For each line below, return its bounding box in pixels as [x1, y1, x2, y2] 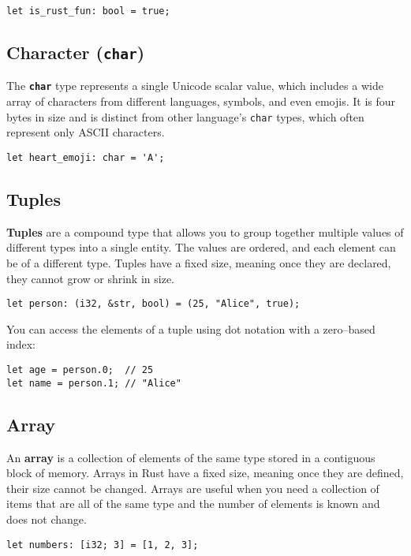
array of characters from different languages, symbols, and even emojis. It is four [6, 93, 396, 110]
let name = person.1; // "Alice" [6, 377, 181, 389]
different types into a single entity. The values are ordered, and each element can [6, 239, 396, 256]
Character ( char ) [6, 40, 145, 65]
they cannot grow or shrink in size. [6, 270, 174, 286]
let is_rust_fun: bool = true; [6, 6, 170, 17]
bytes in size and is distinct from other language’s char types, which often [6, 108, 364, 125]
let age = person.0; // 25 [6, 364, 154, 376]
